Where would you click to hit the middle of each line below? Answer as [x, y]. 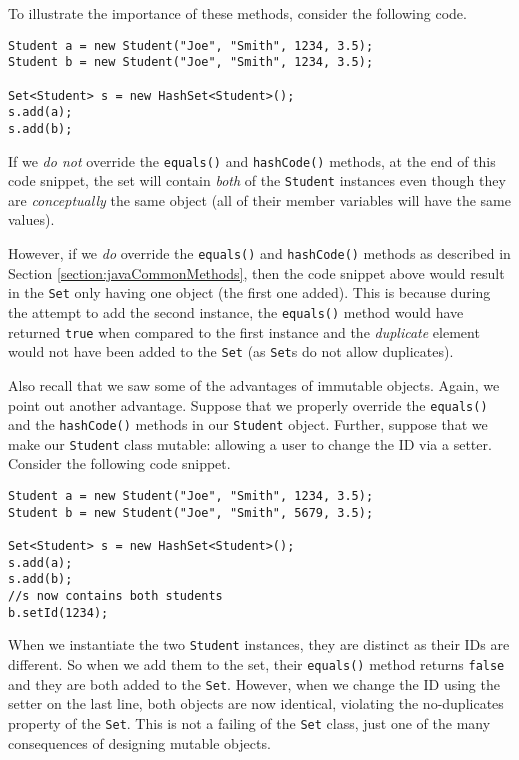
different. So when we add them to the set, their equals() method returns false [256, 663]
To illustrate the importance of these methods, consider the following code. [237, 13]
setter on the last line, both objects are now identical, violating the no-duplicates [256, 703]
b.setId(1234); [58, 612]
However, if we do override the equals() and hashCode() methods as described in [259, 253]
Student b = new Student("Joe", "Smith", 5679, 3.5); [191, 512]
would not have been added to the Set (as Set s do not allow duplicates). [231, 351]
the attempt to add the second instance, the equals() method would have [236, 311]
